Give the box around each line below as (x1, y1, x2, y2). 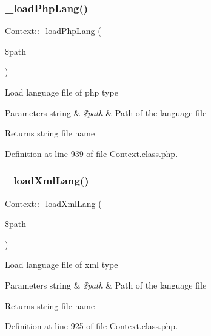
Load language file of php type (5, 86, 118, 98)
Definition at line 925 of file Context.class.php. (5, 320, 178, 332)
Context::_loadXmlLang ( (5, 197, 102, 209)
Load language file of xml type (5, 258, 118, 271)
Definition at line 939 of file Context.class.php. (5, 147, 178, 159)
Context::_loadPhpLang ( (5, 24, 101, 37)
